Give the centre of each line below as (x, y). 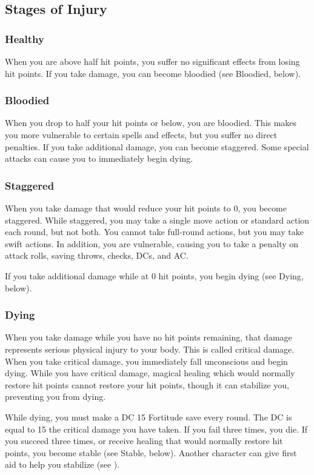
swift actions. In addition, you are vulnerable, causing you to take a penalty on (152, 243)
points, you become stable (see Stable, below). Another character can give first (151, 452)
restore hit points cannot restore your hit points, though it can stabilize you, (147, 384)
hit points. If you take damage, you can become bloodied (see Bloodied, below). (153, 73)
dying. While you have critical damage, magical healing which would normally (150, 373)
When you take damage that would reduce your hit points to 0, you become (146, 208)
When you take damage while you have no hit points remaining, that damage (149, 337)
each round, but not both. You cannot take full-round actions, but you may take (154, 232)
